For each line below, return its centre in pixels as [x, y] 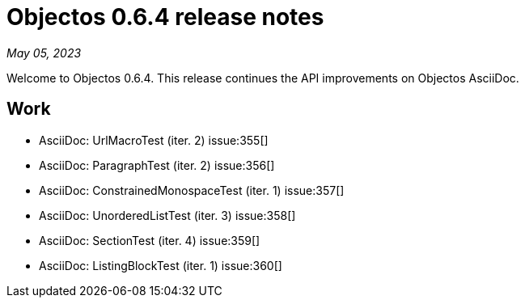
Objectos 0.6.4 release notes [165, 17]
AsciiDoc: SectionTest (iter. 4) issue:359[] [150, 240]
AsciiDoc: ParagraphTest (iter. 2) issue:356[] [157, 165]
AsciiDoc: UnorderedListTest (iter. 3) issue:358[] [167, 215]
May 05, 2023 [44, 53]
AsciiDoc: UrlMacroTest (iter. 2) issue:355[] [154, 140]
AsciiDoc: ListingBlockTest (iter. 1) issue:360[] [161, 265]
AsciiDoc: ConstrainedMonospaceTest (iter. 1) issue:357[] [192, 190]
